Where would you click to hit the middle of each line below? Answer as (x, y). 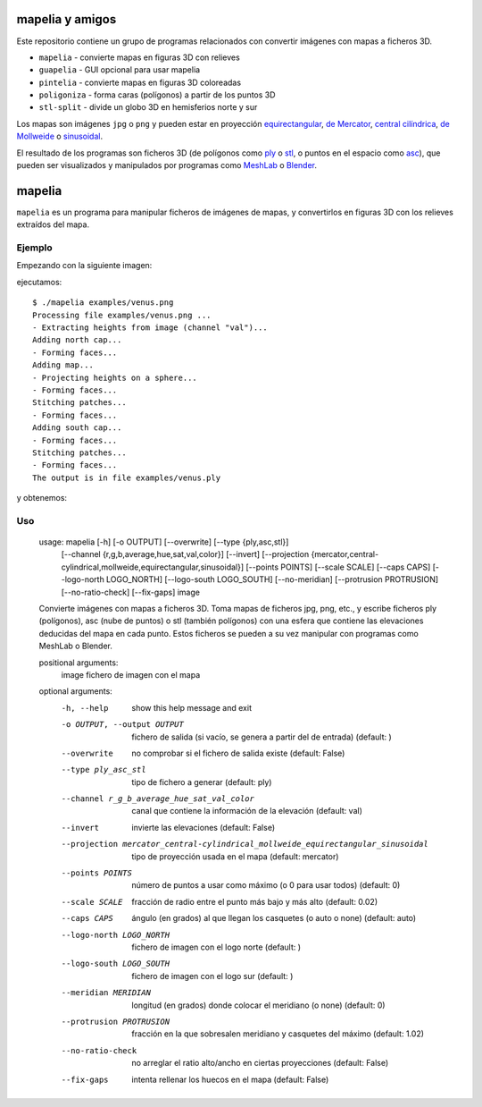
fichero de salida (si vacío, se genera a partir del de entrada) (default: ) (262, 737)
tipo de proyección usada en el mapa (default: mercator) (235, 856)
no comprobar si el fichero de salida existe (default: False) (238, 753)
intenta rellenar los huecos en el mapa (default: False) (230, 1079)
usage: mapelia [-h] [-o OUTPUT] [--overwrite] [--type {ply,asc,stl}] (164, 542)
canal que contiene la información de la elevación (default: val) (247, 811)
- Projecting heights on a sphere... (115, 377)
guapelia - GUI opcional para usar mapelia (120, 70)
